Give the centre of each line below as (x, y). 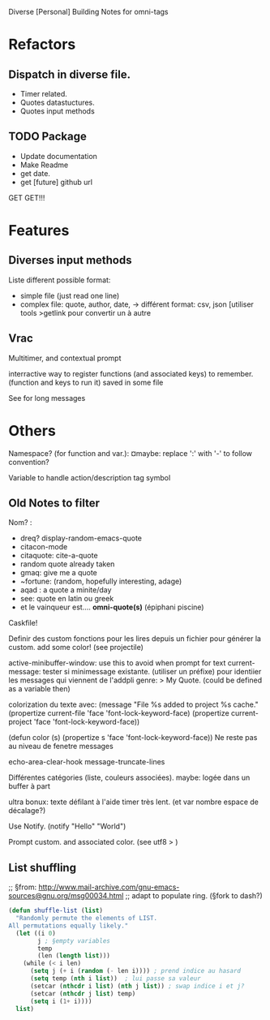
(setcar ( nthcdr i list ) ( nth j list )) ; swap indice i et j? (137, 986)
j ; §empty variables (74, 940)
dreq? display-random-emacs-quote (81, 538)
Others (32, 430)
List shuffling (43, 867)
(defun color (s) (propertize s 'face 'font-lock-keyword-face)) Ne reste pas (133, 738)
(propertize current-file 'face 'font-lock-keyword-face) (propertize (119, 713)
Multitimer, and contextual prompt (65, 358)
